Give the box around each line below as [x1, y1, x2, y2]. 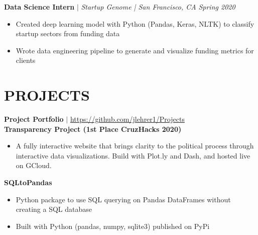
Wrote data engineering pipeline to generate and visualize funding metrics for [16, 45, 254, 55]
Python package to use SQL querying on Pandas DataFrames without [16, 194, 231, 204]
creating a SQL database [16, 204, 92, 214]
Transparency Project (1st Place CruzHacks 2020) [4, 123, 182, 134]
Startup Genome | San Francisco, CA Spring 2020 [81, 2, 235, 12]
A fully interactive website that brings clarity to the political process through [16, 140, 254, 151]
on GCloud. [16, 160, 52, 171]
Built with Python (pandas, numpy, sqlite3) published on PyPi [16, 220, 210, 231]
